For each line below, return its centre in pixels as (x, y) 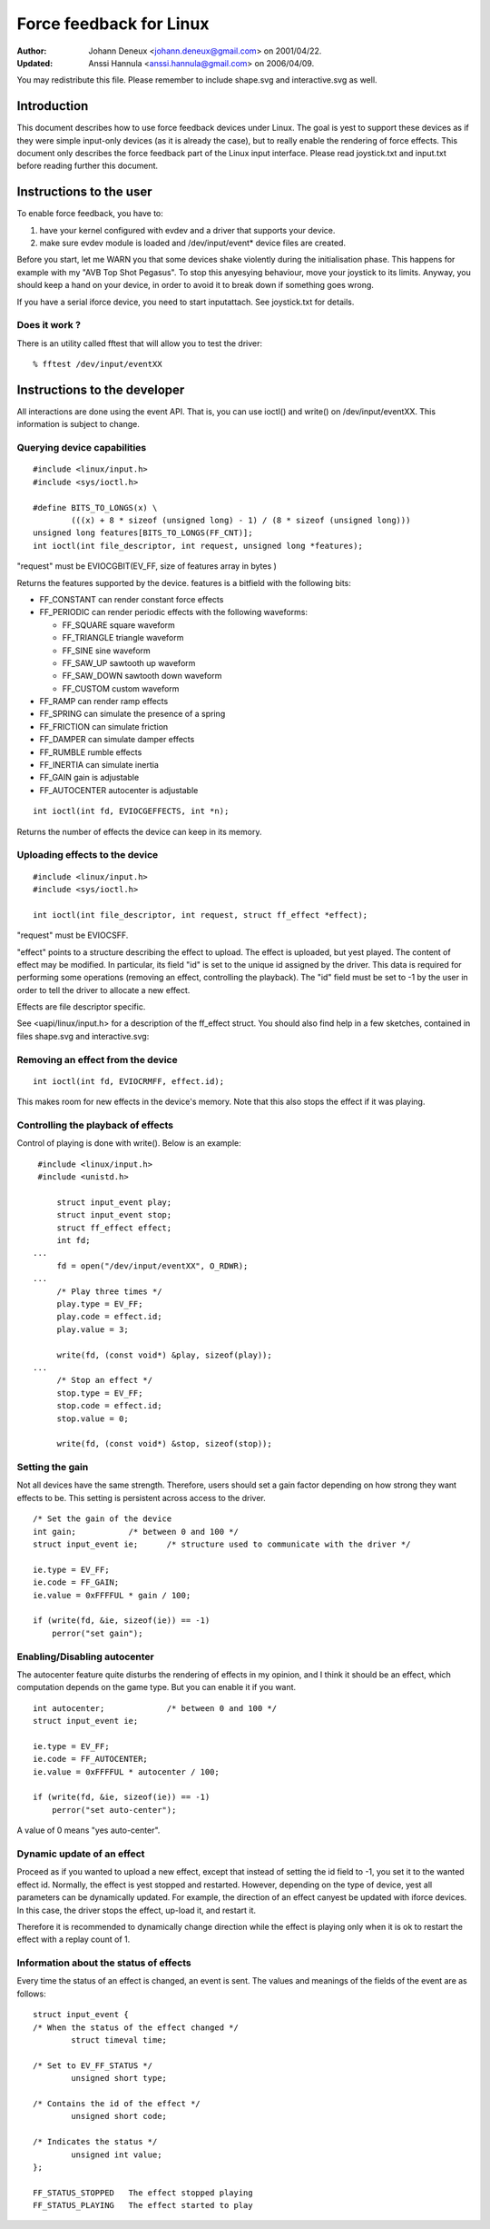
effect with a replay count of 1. (73, 1939)
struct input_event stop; (114, 1215)
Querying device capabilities (82, 448)
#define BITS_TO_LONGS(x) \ (95, 507)
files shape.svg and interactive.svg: (83, 1036)
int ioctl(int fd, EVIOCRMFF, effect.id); (129, 1081)
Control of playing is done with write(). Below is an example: (129, 1143)
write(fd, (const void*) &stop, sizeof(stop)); (164, 1444)
